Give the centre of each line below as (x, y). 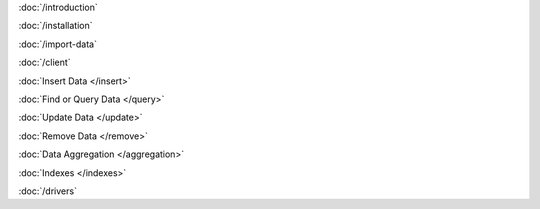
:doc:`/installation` (55, 26)
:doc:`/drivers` (47, 191)
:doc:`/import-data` (57, 44)
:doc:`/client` (44, 62)
